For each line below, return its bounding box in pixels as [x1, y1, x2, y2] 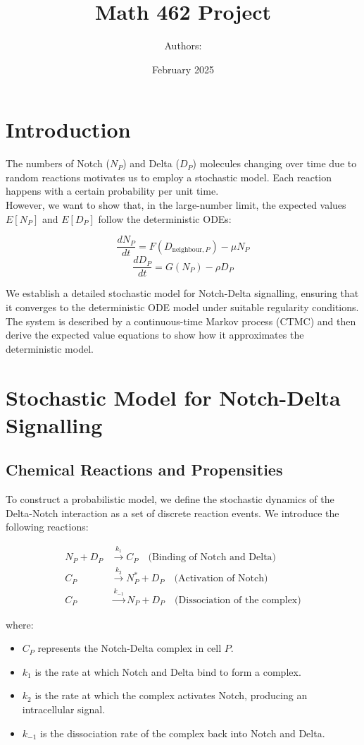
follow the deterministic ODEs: [98, 211, 232, 226]
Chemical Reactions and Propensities [6, 459, 283, 480]
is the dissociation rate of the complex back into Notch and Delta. [40, 725, 325, 740]
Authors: [164, 38, 202, 53]
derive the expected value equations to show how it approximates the [6, 327, 304, 342]
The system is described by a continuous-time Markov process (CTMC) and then [6, 313, 356, 328]
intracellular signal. [22, 701, 106, 716]
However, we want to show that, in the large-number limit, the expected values [6, 198, 346, 212]
